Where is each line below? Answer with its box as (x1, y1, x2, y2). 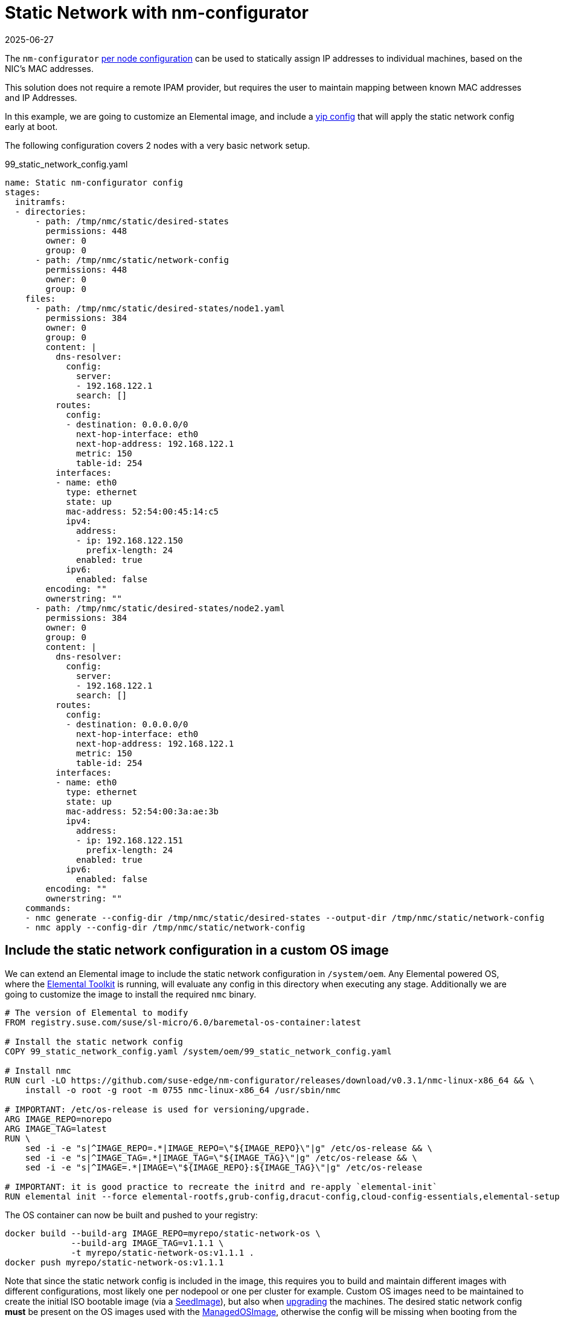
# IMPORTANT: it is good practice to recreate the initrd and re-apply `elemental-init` (5, 1181, 438, 1192)
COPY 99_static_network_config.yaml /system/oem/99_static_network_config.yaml (5, 1046, 392, 1056)
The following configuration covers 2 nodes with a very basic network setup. (5, 140, 310, 151)
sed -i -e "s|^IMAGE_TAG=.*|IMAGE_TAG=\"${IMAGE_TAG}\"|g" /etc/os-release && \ (25, 1152, 417, 1163)
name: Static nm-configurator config (5, 177, 184, 187)
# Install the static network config (5, 1036, 184, 1047)
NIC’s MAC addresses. (5, 63, 94, 74)
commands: (25, 903, 71, 913)
